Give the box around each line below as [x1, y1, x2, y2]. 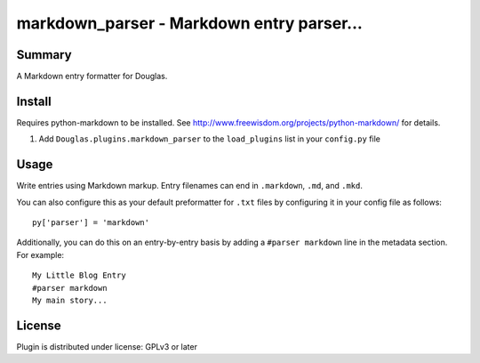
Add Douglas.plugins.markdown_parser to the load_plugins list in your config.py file [38, 133, 381, 144]
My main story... [32, 295, 108, 305]
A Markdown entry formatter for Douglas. [16, 71, 168, 82]
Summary [16, 47, 72, 62]
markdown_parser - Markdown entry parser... [16, 13, 364, 33]
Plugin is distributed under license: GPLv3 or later [16, 341, 197, 351]
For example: [16, 249, 65, 260]
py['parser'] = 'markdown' [32, 218, 150, 228]
